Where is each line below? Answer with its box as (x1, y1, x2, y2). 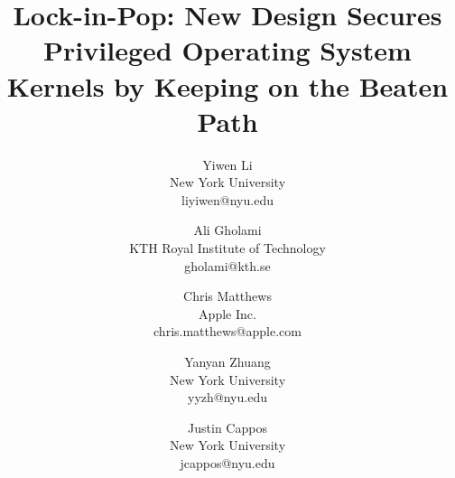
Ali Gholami (193, 220, 262, 239)
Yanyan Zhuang (184, 352, 271, 371)
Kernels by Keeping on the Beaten (6, 67, 449, 104)
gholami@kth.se (184, 256, 271, 275)
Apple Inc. (199, 304, 256, 323)
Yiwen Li (202, 155, 253, 173)
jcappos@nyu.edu (180, 454, 275, 472)
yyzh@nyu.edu (188, 388, 267, 407)
